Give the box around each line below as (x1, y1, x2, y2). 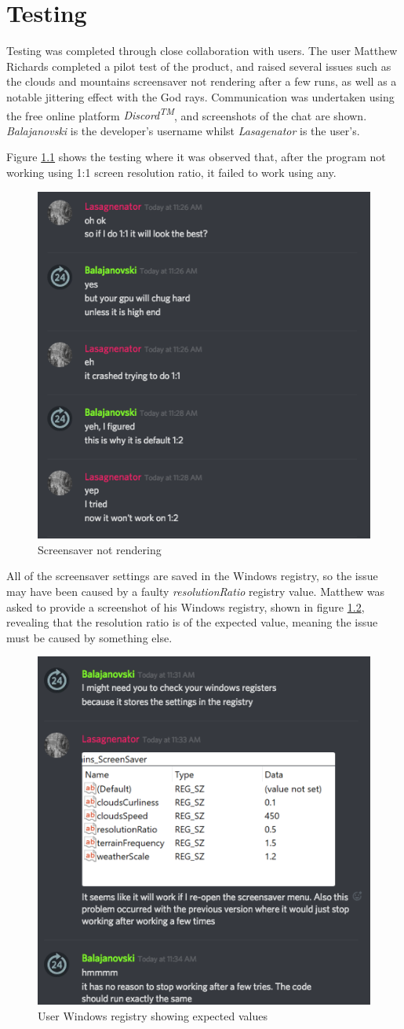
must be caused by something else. (6, 629, 173, 645)
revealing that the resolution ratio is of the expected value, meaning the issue (6, 614, 378, 630)
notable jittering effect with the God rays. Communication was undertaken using (6, 88, 395, 105)
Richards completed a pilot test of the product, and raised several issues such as (6, 57, 391, 74)
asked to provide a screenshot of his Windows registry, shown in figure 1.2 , (6, 598, 365, 615)
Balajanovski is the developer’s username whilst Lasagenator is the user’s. (6, 122, 360, 138)
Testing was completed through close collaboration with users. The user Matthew (6, 42, 398, 59)
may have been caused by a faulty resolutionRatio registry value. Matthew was (6, 582, 384, 599)
